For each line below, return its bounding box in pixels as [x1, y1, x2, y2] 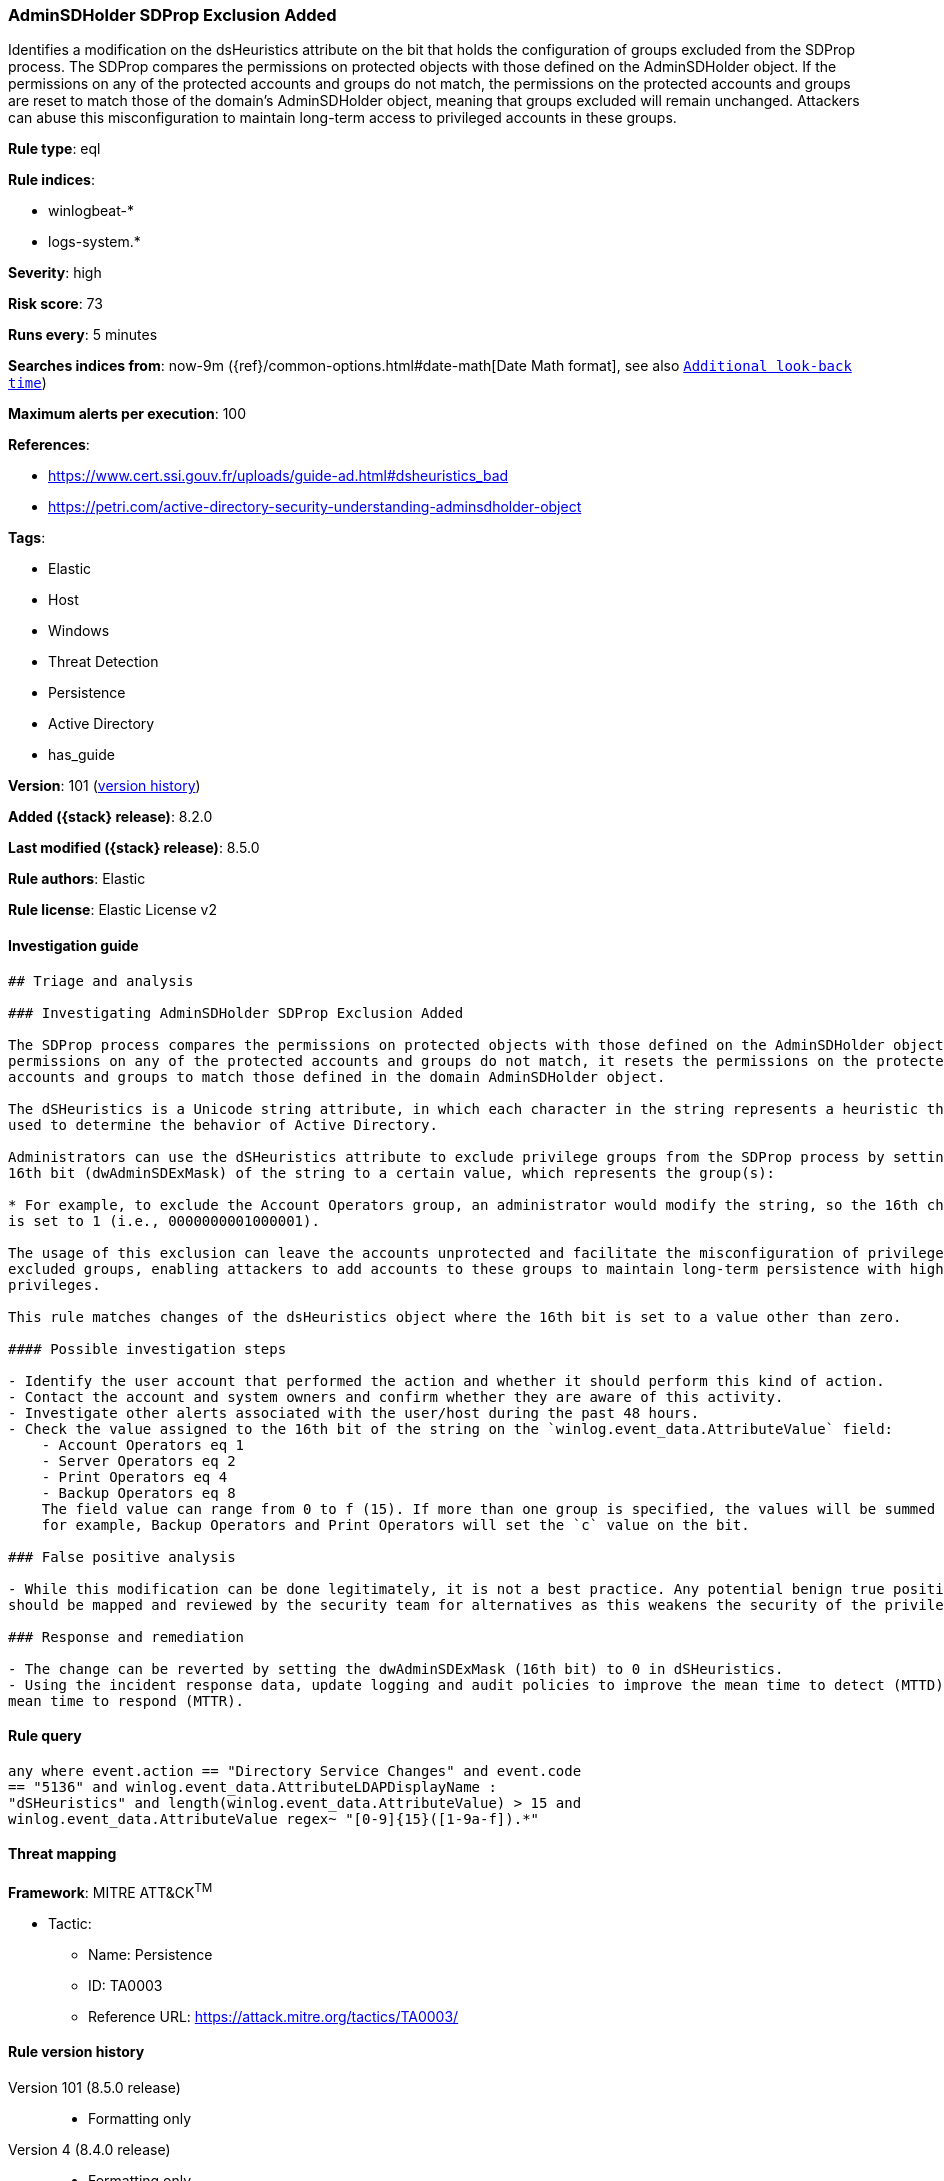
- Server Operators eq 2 [41, 1452, 236, 1469]
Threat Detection [48, 653, 159, 671]
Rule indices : [8, 171, 95, 189]
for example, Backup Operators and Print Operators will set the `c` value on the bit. [41, 1516, 750, 1533]
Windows [48, 622, 110, 640]
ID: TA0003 [88, 1976, 163, 1994]
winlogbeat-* [48, 202, 134, 220]
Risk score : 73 [8, 295, 103, 313]
